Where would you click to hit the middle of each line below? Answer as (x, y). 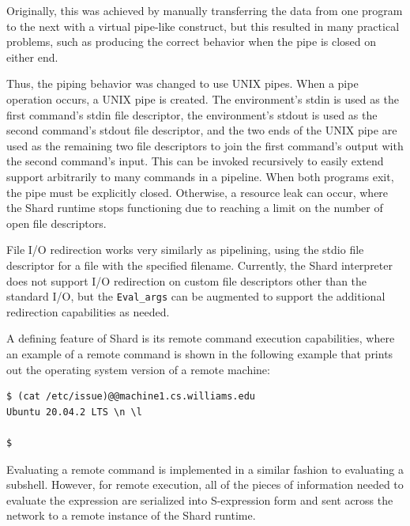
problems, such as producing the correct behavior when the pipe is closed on (192, 42)
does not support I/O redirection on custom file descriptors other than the (187, 280)
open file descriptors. (56, 223)
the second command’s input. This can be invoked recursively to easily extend (195, 161)
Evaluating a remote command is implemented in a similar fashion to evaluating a (205, 469)
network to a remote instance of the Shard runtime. (131, 515)
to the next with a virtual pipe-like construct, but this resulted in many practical (203, 26)
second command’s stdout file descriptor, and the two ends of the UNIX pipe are (202, 130)
